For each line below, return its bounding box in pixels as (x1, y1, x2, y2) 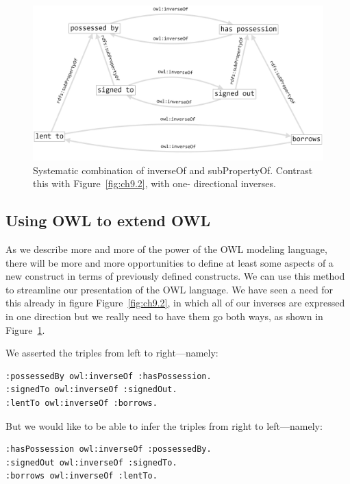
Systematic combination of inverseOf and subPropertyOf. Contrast (33, 162, 313, 177)
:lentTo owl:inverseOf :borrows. (5, 398, 158, 408)
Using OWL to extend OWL (5, 210, 210, 231)
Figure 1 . (5, 322, 45, 337)
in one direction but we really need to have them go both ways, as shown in (5, 309, 323, 324)
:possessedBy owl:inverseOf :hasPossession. (5, 371, 212, 381)
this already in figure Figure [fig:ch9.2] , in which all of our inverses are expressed (5, 295, 345, 310)
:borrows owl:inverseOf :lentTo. (5, 471, 158, 481)
